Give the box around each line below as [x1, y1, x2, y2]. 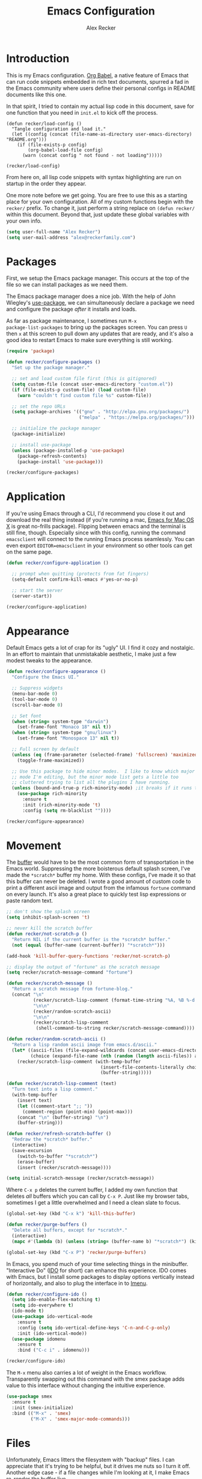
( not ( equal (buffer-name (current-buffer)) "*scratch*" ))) [11, 942, 165, 948]
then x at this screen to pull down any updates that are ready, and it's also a [6, 330, 194, 337]
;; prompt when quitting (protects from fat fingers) [11, 571, 149, 577]
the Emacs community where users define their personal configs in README [6, 84, 196, 92]
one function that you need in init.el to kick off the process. [6, 109, 158, 116]
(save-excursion [11, 1147, 52, 1153]
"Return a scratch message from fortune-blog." [11, 986, 133, 992]
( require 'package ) [6, 348, 55, 354]
